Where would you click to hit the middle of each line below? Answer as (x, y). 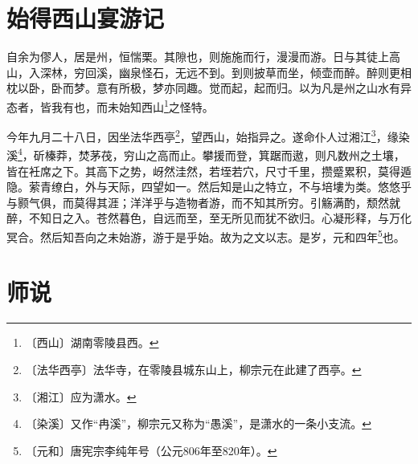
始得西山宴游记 (86, 18)
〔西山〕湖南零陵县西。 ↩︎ (92, 342)
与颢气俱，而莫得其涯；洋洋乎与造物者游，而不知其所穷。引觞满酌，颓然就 (203, 202)
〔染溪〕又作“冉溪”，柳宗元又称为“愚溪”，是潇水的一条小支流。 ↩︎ (198, 423)
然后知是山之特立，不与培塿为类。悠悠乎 (304, 187)
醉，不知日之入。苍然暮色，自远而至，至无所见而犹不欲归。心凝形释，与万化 (209, 218)
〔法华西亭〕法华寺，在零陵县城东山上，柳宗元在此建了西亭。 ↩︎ (193, 369)
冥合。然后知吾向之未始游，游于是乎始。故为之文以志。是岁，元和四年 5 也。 (206, 236)
